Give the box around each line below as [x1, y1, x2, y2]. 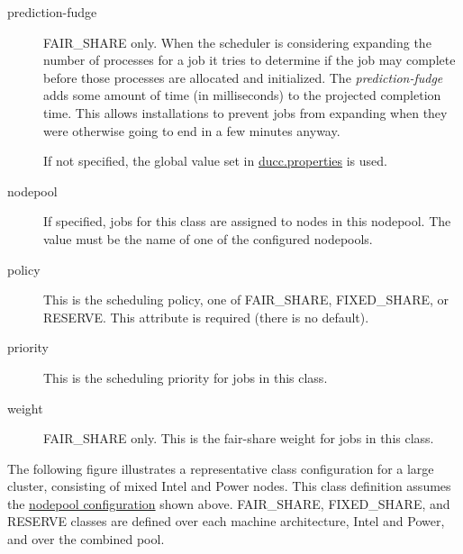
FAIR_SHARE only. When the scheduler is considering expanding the [43, 32, 431, 51]
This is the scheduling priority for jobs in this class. [43, 368, 328, 386]
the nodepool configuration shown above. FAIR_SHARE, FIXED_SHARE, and [7, 494, 450, 513]
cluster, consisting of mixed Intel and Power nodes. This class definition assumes [7, 477, 451, 495]
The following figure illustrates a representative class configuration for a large [7, 459, 434, 477]
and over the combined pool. [7, 530, 165, 549]
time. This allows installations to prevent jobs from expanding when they [43, 103, 448, 122]
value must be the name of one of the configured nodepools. [43, 229, 373, 248]
